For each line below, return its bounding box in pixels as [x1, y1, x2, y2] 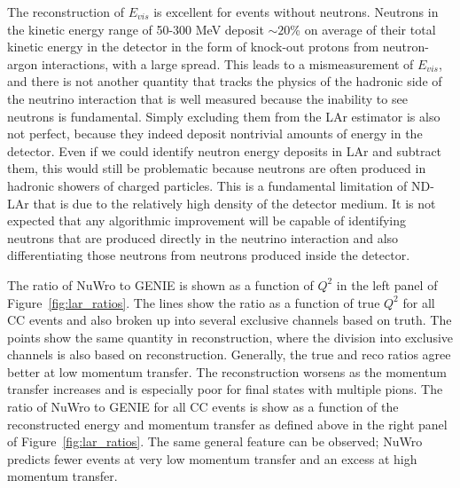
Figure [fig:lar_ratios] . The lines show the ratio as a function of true [7, 293, 380, 311]
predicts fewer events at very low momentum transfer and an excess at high [7, 449, 417, 468]
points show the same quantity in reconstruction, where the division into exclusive [7, 327, 454, 346]
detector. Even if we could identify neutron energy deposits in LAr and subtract [7, 141, 442, 160]
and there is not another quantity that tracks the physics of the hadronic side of [7, 72, 442, 91]
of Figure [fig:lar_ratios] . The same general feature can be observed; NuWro [7, 432, 423, 451]
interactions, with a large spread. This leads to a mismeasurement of [41, 54, 414, 73]
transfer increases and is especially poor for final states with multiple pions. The [7, 380, 443, 398]
